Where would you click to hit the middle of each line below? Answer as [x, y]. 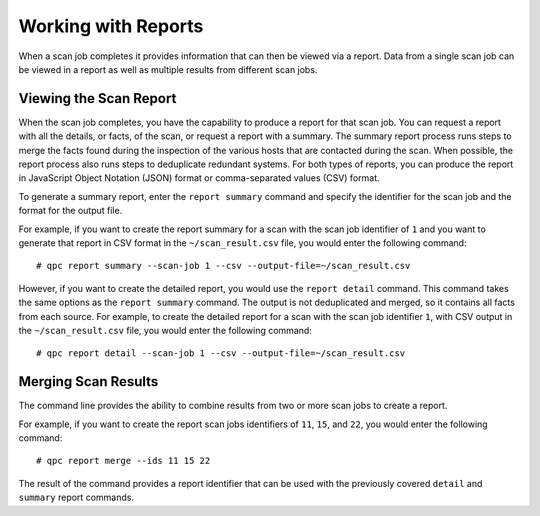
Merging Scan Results [88, 381]
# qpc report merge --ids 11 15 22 [123, 461]
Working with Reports [111, 26]
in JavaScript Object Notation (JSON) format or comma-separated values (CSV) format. [199, 178]
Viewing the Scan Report [97, 98]
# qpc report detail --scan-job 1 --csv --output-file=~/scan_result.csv [221, 353]
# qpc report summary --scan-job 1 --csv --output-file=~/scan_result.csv [223, 266]
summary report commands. [76, 497]
